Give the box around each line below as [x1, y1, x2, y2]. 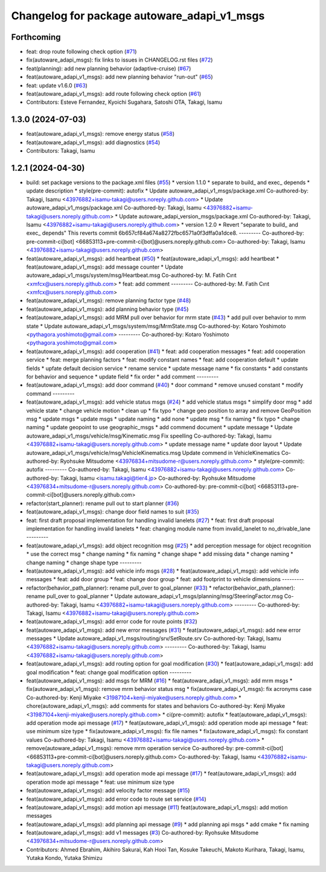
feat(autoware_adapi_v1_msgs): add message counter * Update [26, 263, 184, 270]
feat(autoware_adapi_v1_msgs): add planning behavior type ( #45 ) [26, 305, 189, 313]
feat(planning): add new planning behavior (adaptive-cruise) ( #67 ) [26, 65, 191, 72]
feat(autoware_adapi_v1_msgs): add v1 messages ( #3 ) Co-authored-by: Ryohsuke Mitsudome [26, 829, 259, 836]
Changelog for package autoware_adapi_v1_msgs [11, 9, 265, 22]
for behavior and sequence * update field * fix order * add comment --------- [26, 373, 219, 380]
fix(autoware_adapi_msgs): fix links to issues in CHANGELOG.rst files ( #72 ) [26, 56, 213, 63]
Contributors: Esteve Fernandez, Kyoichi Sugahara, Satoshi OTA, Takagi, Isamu [26, 98, 223, 106]
